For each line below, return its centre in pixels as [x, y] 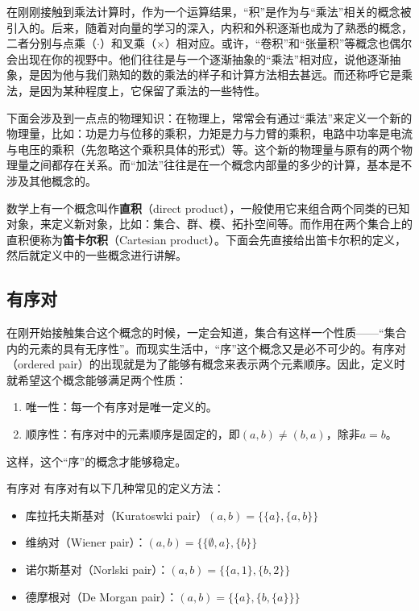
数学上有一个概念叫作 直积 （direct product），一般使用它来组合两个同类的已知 [208, 208]
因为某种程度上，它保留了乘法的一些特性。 [153, 90]
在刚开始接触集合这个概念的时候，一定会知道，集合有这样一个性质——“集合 [207, 333]
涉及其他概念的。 [52, 180]
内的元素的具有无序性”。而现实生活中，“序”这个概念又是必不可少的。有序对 [206, 348]
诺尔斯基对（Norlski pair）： [97, 569]
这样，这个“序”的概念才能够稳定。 [97, 461]
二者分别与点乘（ [52, 43]
